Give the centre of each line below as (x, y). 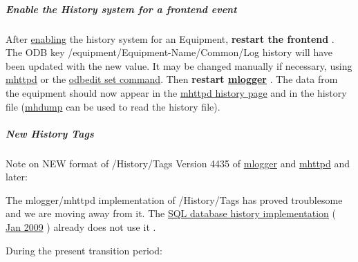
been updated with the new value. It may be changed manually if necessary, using (179, 65)
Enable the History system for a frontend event (121, 9)
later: (17, 177)
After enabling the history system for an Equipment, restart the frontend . (170, 38)
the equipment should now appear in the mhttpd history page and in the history (176, 92)
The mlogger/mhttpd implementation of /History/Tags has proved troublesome (174, 199)
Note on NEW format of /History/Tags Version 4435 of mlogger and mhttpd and (178, 163)
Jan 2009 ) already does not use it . (81, 227)
